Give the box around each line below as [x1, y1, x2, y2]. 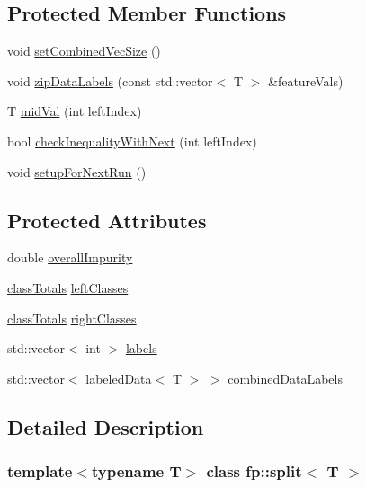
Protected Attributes [7, 206, 207, 234]
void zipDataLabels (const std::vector [7, 71, 213, 90]
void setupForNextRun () [7, 162, 147, 181]
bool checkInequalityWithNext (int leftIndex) [7, 131, 257, 150]
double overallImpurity [7, 248, 133, 267]
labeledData [85, 368, 152, 387]
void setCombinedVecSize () [7, 41, 161, 60]
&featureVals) [267, 71, 344, 90]
